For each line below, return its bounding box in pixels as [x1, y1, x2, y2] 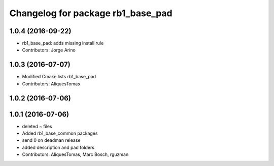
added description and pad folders [22, 144, 95, 150]
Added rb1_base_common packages [22, 130, 98, 136]
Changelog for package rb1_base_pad [9, 8, 173, 19]
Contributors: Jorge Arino [22, 47, 76, 53]
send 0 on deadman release [22, 137, 81, 143]
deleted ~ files [22, 123, 53, 129]
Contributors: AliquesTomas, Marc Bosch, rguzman [22, 151, 129, 157]
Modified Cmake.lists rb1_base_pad [22, 74, 96, 80]
